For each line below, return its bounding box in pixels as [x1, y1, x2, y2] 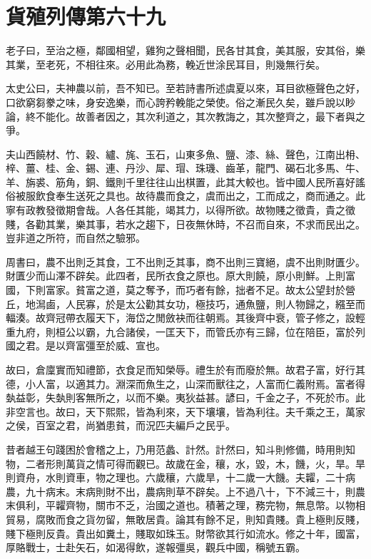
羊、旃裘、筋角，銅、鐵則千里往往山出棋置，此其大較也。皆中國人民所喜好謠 [6, 174, 365, 189]
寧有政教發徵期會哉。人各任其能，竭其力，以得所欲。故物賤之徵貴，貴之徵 [6, 202, 355, 217]
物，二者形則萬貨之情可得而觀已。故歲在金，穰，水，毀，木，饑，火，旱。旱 [6, 456, 365, 471]
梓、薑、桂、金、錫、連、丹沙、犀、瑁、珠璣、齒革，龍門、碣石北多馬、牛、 [6, 160, 365, 175]
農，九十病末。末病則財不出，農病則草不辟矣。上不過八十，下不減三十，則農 [6, 483, 365, 498]
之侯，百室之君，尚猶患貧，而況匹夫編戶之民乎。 [6, 418, 235, 433]
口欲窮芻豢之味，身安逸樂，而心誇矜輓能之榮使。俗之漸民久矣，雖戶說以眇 [6, 94, 355, 109]
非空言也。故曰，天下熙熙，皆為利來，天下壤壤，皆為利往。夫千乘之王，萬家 [6, 404, 365, 419]
